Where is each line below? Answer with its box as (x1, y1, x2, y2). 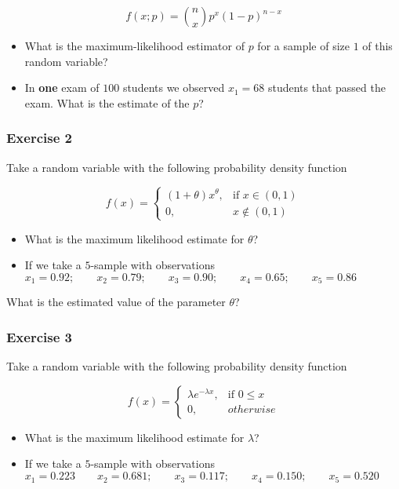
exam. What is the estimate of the (24, 94, 190, 111)
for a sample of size (257, 38, 350, 53)
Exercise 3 (6, 327, 72, 346)
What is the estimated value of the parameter (6, 294, 226, 310)
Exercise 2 (6, 128, 72, 148)
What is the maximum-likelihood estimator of (24, 38, 245, 53)
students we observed (122, 79, 225, 96)
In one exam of (24, 79, 100, 96)
